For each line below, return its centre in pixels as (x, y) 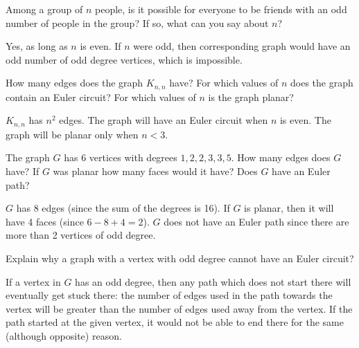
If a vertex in (33, 281)
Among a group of (44, 9)
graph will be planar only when (72, 134)
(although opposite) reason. (64, 336)
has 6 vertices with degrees (121, 157)
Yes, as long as (37, 46)
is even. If (100, 46)
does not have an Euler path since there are (256, 221)
